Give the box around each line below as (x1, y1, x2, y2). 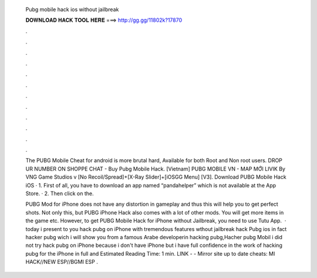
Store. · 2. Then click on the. (25, 190, 94, 197)
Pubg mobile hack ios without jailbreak (25, 6, 119, 13)
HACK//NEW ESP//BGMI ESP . (25, 259, 98, 266)
